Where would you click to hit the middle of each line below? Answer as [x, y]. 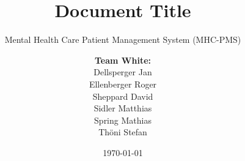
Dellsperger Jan [123, 72]
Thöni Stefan [123, 132]
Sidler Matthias [123, 108]
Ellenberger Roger [123, 84]
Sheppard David [123, 96]
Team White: [123, 60]
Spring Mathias [123, 120]
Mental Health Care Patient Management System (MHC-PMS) [123, 39]
